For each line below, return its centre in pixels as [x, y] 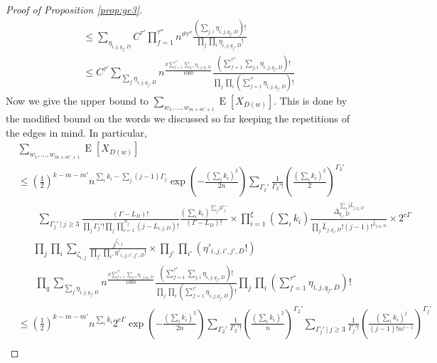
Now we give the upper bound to [77, 100]
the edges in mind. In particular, [76, 132]
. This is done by [311, 100]
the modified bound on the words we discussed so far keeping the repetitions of [178, 119]
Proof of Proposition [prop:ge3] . [74, 9]
